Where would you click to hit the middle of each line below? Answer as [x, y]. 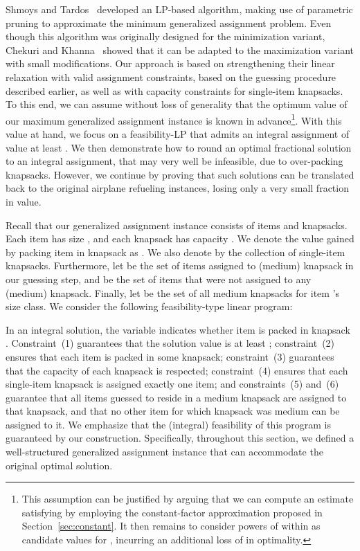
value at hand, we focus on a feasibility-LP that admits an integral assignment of [178, 134]
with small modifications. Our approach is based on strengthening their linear [170, 63]
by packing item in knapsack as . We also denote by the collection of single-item [175, 252]
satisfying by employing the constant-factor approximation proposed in [172, 512]
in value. [24, 201]
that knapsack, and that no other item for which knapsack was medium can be [173, 411]
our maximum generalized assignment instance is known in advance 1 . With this [174, 119]
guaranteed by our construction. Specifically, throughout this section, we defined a [180, 438]
